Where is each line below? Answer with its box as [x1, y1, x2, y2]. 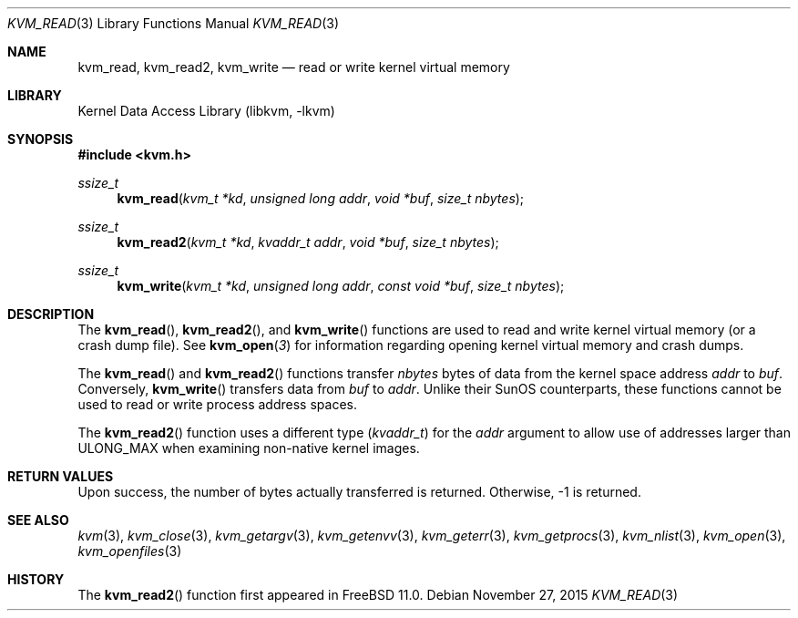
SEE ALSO [7, 512, 69, 528]
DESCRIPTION [7, 306, 95, 322]
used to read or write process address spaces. [77, 397, 357, 412]
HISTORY [7, 572, 65, 587]
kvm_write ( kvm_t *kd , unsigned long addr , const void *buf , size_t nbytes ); [117, 278, 565, 294]
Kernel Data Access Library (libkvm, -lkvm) [77, 103, 335, 118]
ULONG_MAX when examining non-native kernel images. [77, 440, 420, 456]
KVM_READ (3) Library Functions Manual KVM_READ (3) [7, 15, 340, 31]
